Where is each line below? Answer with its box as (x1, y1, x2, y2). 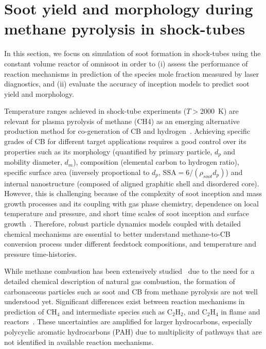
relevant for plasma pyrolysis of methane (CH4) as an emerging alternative (4, 115, 240, 126)
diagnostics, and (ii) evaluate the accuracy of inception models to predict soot (4, 78, 250, 89)
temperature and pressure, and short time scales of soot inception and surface (4, 208, 249, 219)
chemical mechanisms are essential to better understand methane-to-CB (4, 228, 230, 239)
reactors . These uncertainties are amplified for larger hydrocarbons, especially (4, 316, 253, 327)
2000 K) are (200, 106, 239, 116)
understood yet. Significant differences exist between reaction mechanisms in (4, 296, 245, 307)
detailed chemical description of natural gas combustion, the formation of (4, 276, 235, 287)
